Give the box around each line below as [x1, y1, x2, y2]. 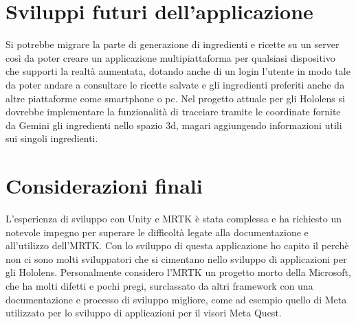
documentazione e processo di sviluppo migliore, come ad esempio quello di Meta [5, 292, 347, 306]
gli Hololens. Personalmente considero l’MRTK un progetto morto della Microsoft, [5, 265, 351, 279]
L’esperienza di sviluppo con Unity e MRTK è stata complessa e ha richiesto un [5, 211, 342, 225]
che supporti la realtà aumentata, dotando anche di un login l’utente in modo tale [5, 64, 351, 78]
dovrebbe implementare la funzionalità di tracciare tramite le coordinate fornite [5, 104, 341, 119]
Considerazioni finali [5, 172, 203, 200]
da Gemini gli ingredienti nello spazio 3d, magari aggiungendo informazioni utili [5, 117, 342, 132]
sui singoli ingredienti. [5, 131, 98, 146]
